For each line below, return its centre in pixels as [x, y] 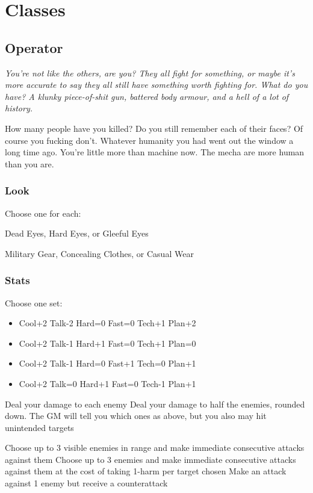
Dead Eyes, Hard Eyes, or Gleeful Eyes [77, 233]
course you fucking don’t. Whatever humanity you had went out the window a [149, 140]
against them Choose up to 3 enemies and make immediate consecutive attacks [150, 459]
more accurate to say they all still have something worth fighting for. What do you [156, 85]
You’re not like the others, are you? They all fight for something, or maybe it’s [150, 73]
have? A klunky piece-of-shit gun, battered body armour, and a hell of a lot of [147, 96]
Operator [34, 47]
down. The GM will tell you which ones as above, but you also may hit [136, 416]
